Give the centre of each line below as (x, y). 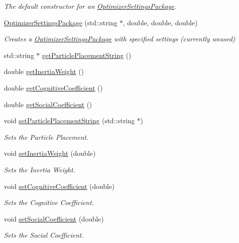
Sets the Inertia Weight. (40, 169)
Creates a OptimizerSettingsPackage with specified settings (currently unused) (120, 39)
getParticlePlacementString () (87, 55)
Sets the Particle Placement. (46, 137)
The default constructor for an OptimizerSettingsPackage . (90, 6)
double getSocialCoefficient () (48, 104)
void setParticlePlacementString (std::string (69, 121)
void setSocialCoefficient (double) (54, 218)
